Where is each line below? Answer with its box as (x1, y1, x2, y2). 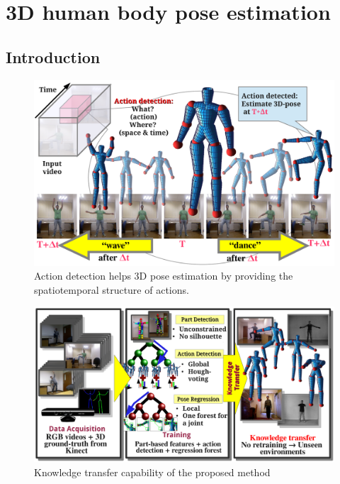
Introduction (6, 45, 101, 67)
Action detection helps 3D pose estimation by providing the (34, 268, 293, 283)
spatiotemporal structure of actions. (34, 282, 189, 297)
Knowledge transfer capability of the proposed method (34, 464, 271, 479)
